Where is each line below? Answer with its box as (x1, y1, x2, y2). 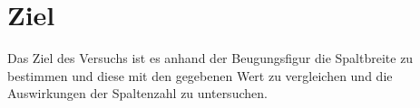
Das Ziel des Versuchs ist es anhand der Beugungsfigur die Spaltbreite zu (7, 49, 414, 67)
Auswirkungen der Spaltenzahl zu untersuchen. (7, 84, 268, 103)
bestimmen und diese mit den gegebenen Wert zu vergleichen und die (7, 66, 393, 85)
